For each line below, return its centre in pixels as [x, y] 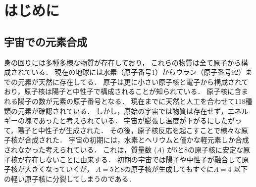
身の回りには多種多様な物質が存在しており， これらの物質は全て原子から [123, 62]
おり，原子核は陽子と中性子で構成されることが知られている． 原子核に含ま [126, 91]
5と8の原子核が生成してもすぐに [162, 169]
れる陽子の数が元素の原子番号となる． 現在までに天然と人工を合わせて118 [125, 101]
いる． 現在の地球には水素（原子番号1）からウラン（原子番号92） [138, 72]
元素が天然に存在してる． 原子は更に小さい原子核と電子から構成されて [133, 81]
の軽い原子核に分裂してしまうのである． [70, 178]
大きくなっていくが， [59, 169]
